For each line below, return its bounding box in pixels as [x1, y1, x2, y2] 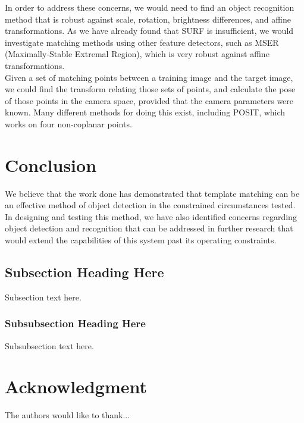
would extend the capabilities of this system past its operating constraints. [5, 234, 277, 246]
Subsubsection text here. [5, 339, 94, 352]
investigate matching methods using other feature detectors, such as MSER [5, 36, 279, 48]
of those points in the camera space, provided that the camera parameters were [5, 94, 294, 106]
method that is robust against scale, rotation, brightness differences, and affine [5, 12, 291, 25]
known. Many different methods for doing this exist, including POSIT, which [5, 106, 286, 118]
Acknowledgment [5, 374, 147, 399]
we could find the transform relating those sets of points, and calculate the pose [5, 83, 296, 95]
